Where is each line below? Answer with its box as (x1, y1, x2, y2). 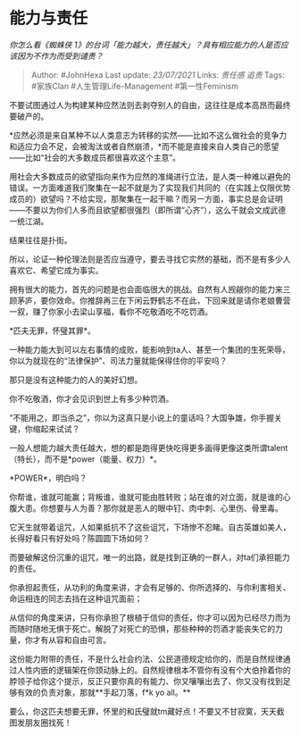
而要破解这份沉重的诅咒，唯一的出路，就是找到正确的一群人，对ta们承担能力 (9, 551, 290, 563)
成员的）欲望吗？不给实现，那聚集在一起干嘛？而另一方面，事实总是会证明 (9, 193, 283, 204)
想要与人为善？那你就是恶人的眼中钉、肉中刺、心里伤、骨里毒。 (47, 502, 283, 514)
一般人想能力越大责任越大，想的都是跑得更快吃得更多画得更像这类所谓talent (9, 442, 288, 453)
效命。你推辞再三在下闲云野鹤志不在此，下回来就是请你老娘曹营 (55, 295, 291, 305)
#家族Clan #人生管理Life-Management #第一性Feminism (30, 80, 239, 91)
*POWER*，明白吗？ (9, 473, 87, 483)
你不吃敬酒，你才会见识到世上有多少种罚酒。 (9, 393, 174, 404)
